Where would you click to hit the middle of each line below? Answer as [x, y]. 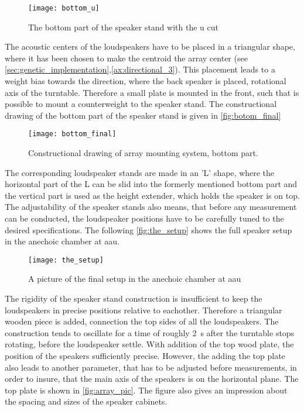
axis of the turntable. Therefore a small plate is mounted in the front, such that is [152, 92]
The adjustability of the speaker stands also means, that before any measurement [151, 207]
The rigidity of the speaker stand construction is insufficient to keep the [134, 298]
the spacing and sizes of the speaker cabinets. [86, 401]
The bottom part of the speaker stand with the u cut [123, 27]
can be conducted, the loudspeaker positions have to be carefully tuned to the [144, 218]
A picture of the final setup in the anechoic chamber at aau [135, 279]
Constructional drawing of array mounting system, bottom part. [143, 153]
